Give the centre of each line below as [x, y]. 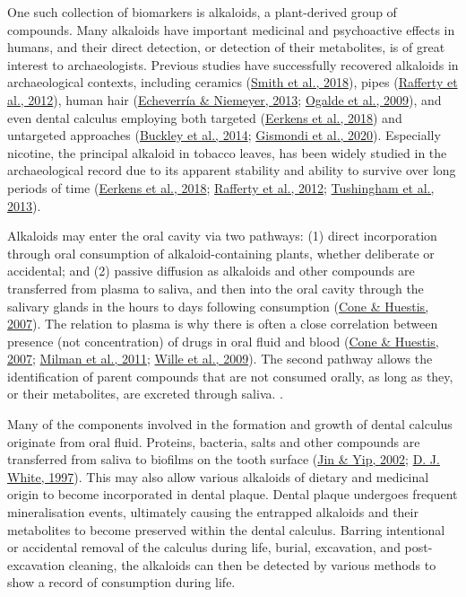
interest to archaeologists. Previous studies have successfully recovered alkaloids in [233, 64]
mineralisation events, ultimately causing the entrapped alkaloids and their [213, 512]
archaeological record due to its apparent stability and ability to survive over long [232, 170]
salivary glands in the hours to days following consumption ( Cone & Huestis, [218, 306]
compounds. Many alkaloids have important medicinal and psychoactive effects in [231, 29]
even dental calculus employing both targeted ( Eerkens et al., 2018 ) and [205, 117]
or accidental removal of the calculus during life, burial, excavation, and [204, 547]
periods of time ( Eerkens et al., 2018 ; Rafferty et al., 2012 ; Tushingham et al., [221, 187]
